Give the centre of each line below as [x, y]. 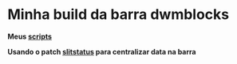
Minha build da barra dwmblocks [118, 15]
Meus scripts [30, 36]
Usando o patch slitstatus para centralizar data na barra [102, 51]
